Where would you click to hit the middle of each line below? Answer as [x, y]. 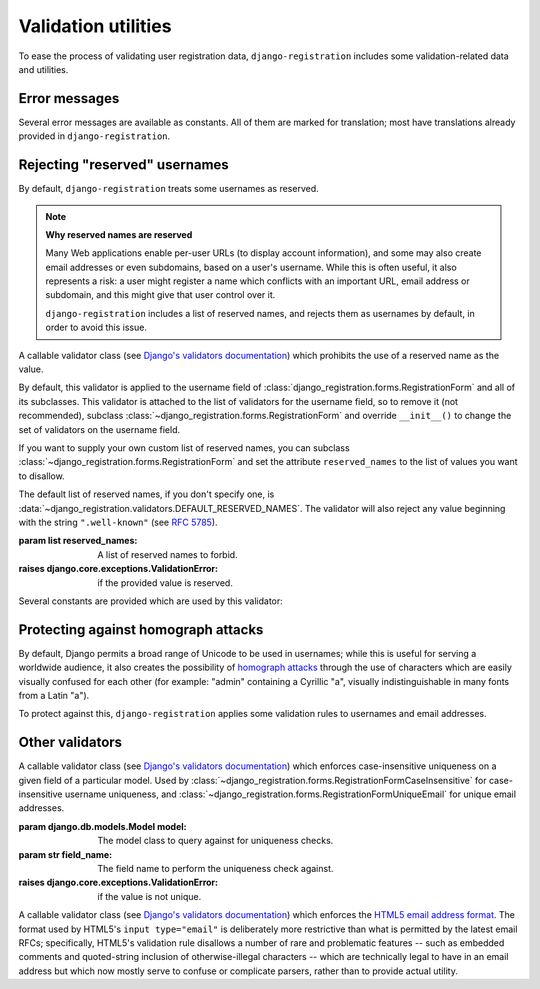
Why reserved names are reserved [119, 234]
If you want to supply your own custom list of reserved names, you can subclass [184, 448]
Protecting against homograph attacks [141, 629]
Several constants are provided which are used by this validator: [151, 601]
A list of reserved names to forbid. [168, 554]
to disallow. [41, 476]
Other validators [70, 742]
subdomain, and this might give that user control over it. [160, 295]
